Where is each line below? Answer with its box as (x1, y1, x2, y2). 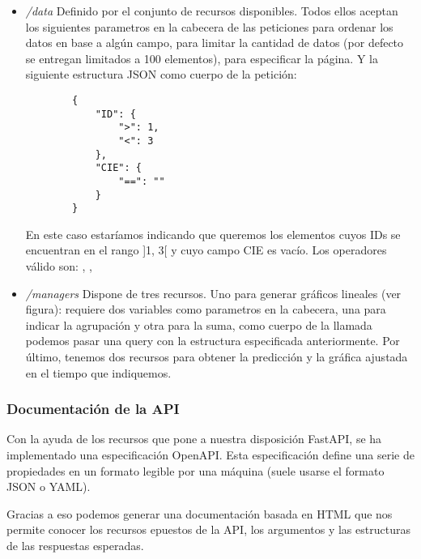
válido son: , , (25, 258, 92, 275)
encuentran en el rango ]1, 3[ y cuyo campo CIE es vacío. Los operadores (25, 241, 387, 258)
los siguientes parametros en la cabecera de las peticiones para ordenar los (25, 18, 393, 35)
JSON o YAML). (6, 478, 91, 495)
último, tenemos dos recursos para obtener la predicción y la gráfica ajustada (25, 348, 408, 365)
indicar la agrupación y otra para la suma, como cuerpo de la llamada (25, 316, 372, 333)
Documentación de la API (6, 399, 180, 419)
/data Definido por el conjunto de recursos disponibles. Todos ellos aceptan (25, 2, 398, 19)
